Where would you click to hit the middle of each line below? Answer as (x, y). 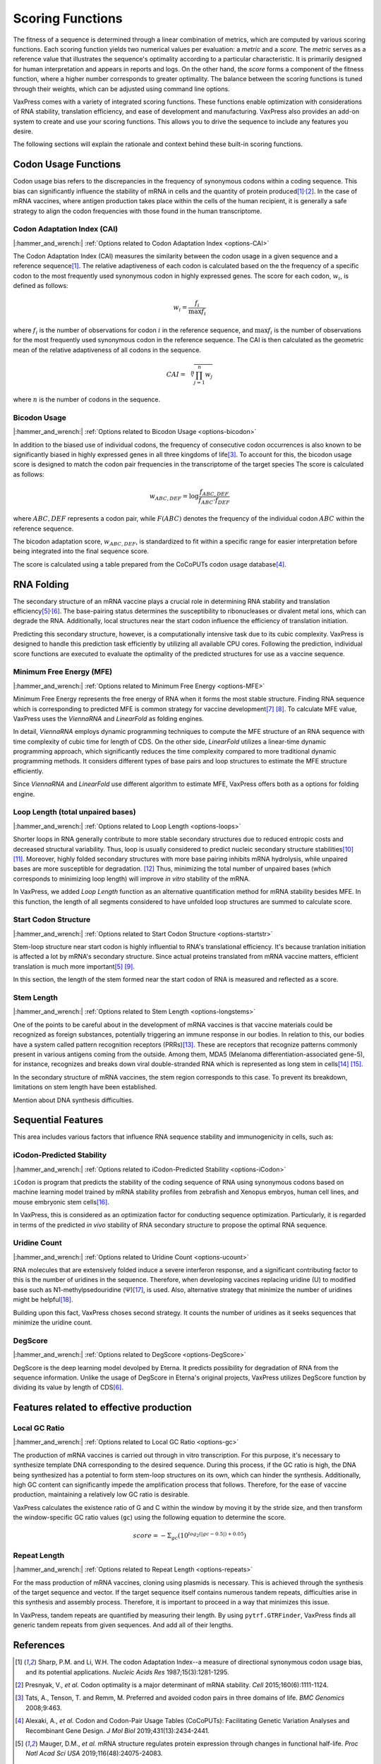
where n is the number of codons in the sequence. (87, 399)
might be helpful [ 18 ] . (43, 1300)
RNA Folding (41, 585)
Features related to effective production (102, 1408)
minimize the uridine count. (53, 1322)
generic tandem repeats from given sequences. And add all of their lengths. (123, 1625)
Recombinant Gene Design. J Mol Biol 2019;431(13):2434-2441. (118, 1730)
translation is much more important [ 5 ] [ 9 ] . (74, 966)
